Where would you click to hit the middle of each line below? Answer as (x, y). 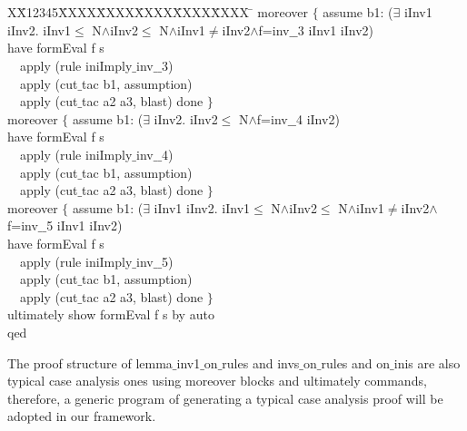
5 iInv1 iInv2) (84, 225)
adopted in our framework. (82, 416)
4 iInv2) (318, 118)
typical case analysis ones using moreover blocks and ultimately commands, (217, 381)
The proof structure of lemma (90, 362)
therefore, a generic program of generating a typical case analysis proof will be (225, 398)
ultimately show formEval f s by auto (111, 314)
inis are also (427, 362)
